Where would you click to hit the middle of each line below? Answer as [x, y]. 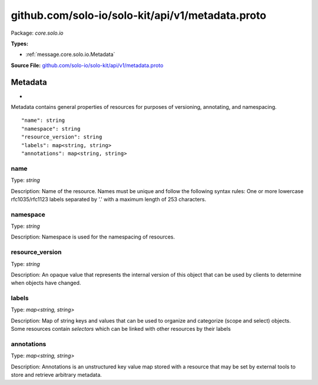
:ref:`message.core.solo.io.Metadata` [70, 54]
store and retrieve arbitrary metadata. [57, 375]
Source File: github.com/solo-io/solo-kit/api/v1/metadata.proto [87, 65]
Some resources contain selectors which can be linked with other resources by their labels [121, 329]
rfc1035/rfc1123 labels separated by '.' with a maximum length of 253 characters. [108, 199]
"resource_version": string [62, 137]
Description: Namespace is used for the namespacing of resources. [93, 237]
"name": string [43, 120]
